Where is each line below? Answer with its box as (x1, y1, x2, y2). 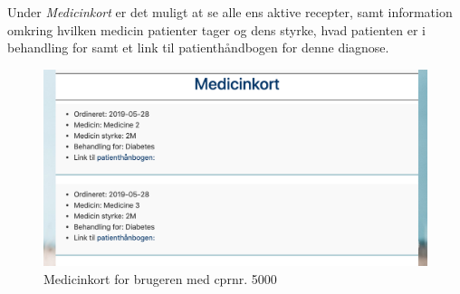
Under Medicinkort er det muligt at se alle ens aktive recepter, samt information (7, 3, 453, 21)
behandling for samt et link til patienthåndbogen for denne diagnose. (7, 38, 389, 57)
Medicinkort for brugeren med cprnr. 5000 (43, 269, 277, 288)
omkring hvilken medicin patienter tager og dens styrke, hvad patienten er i (7, 20, 426, 39)
